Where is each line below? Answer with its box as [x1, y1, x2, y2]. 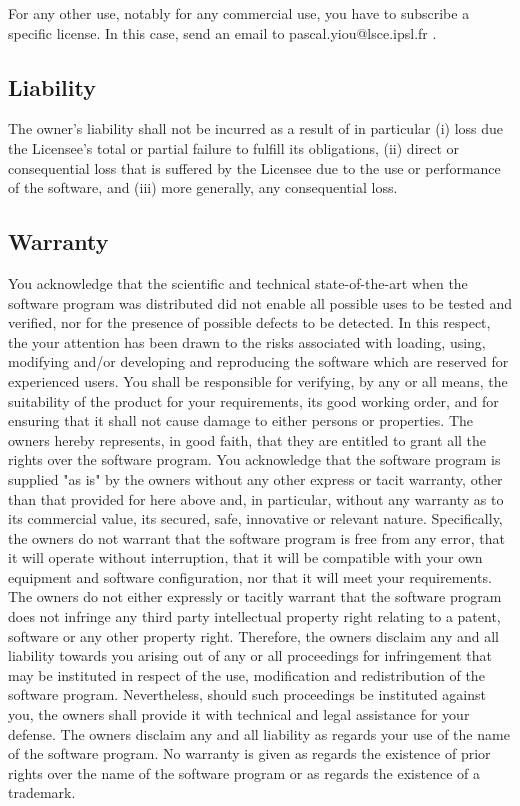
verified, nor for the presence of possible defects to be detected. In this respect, [8, 312, 491, 333]
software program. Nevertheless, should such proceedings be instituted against [8, 684, 486, 705]
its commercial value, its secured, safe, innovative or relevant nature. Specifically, [8, 508, 503, 529]
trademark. [8, 782, 76, 803]
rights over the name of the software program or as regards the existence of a [8, 762, 480, 783]
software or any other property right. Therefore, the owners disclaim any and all [8, 625, 499, 646]
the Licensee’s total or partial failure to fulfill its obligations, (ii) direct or [8, 137, 460, 158]
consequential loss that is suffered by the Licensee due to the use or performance [8, 157, 501, 178]
